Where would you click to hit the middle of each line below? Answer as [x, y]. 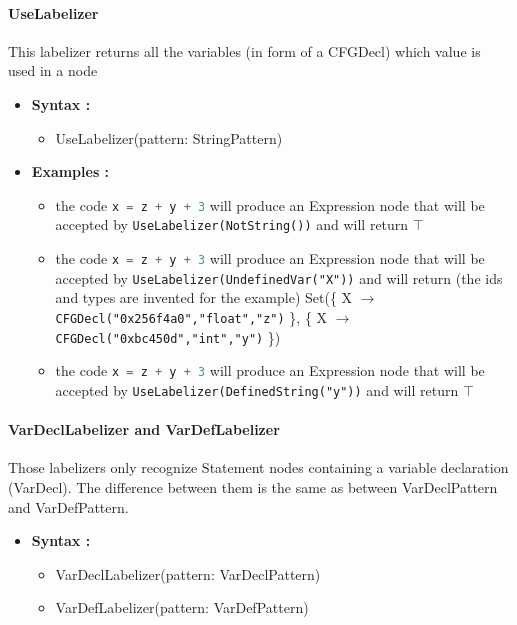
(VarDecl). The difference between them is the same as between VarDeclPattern [253, 487]
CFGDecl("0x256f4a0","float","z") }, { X [191, 316]
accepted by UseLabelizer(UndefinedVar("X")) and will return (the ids [279, 277]
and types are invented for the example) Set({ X [204, 297]
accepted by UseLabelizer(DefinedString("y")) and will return [257, 389]
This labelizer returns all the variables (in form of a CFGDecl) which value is [244, 50]
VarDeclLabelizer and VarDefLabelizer [144, 429]
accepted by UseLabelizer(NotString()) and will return [232, 224]
